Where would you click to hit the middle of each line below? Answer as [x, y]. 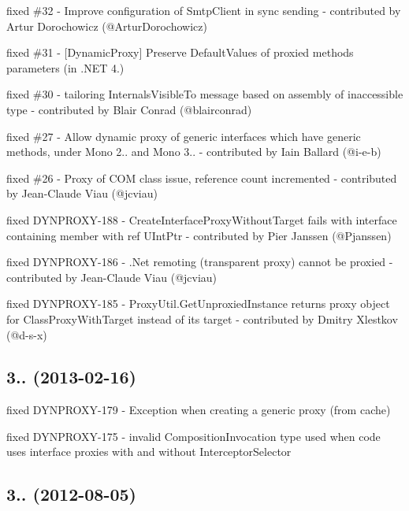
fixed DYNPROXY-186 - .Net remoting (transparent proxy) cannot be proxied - [200, 262]
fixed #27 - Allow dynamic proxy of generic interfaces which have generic [184, 136]
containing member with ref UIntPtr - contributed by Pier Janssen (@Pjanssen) [199, 235]
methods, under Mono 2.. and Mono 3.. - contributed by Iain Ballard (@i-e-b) [194, 152]
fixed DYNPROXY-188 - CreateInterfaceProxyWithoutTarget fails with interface [202, 219]
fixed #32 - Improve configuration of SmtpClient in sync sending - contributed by [204, 10]
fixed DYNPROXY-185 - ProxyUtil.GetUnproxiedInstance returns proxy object [198, 304]
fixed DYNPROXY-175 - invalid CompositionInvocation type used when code [193, 436]
